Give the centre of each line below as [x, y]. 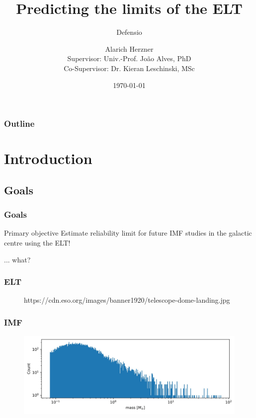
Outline [19, 124]
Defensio [129, 32]
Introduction [48, 158]
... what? [17, 259]
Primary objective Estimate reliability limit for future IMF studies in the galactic [128, 233]
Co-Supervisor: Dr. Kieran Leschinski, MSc [129, 68]
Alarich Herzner [129, 48]
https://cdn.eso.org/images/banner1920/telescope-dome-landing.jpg [127, 300]
